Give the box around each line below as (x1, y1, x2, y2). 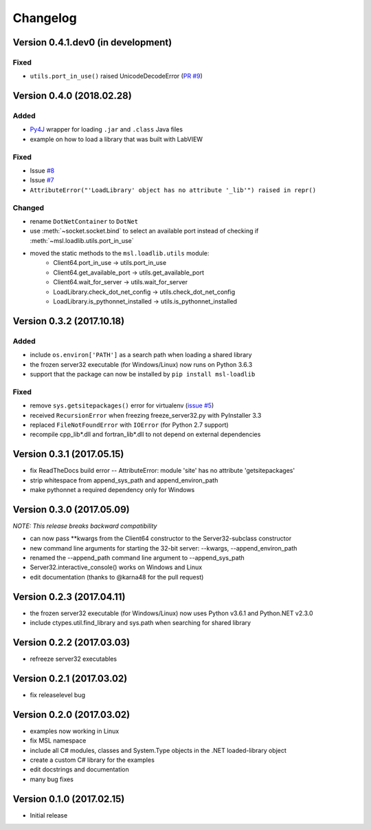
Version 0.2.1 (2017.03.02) (12, 672, 128, 684)
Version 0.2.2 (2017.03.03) (12, 637, 131, 648)
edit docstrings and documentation (30, 765, 130, 774)
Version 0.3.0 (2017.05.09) (12, 503, 130, 515)
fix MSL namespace (30, 736, 87, 745)
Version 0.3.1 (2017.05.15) (12, 448, 124, 460)
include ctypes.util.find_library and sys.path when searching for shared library (30, 619, 251, 627)
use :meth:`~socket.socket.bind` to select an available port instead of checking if (30, 227, 259, 235)
